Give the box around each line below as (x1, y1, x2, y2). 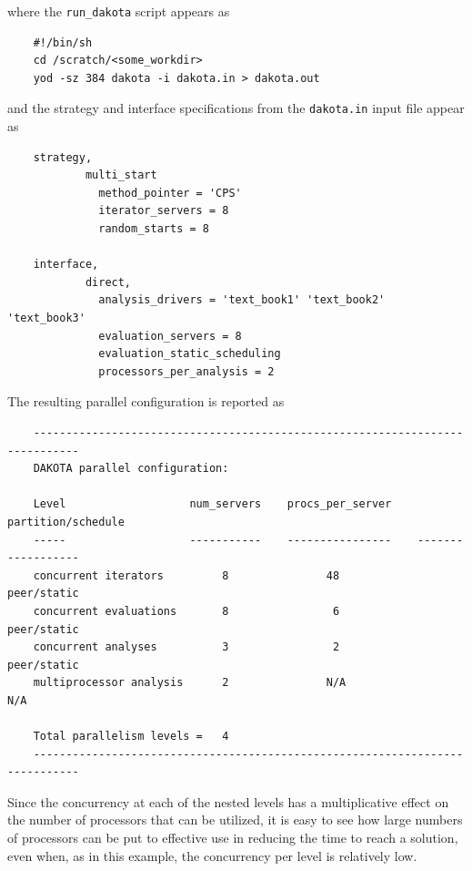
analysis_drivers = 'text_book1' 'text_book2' (98, 293, 386, 307)
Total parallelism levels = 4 (33, 730, 229, 743)
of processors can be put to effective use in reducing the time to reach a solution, (7, 828, 458, 847)
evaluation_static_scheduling (98, 347, 281, 361)
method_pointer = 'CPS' (98, 186, 242, 200)
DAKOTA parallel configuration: (33, 462, 229, 476)
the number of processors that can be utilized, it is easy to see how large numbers (7, 810, 463, 829)
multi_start (85, 169, 157, 182)
